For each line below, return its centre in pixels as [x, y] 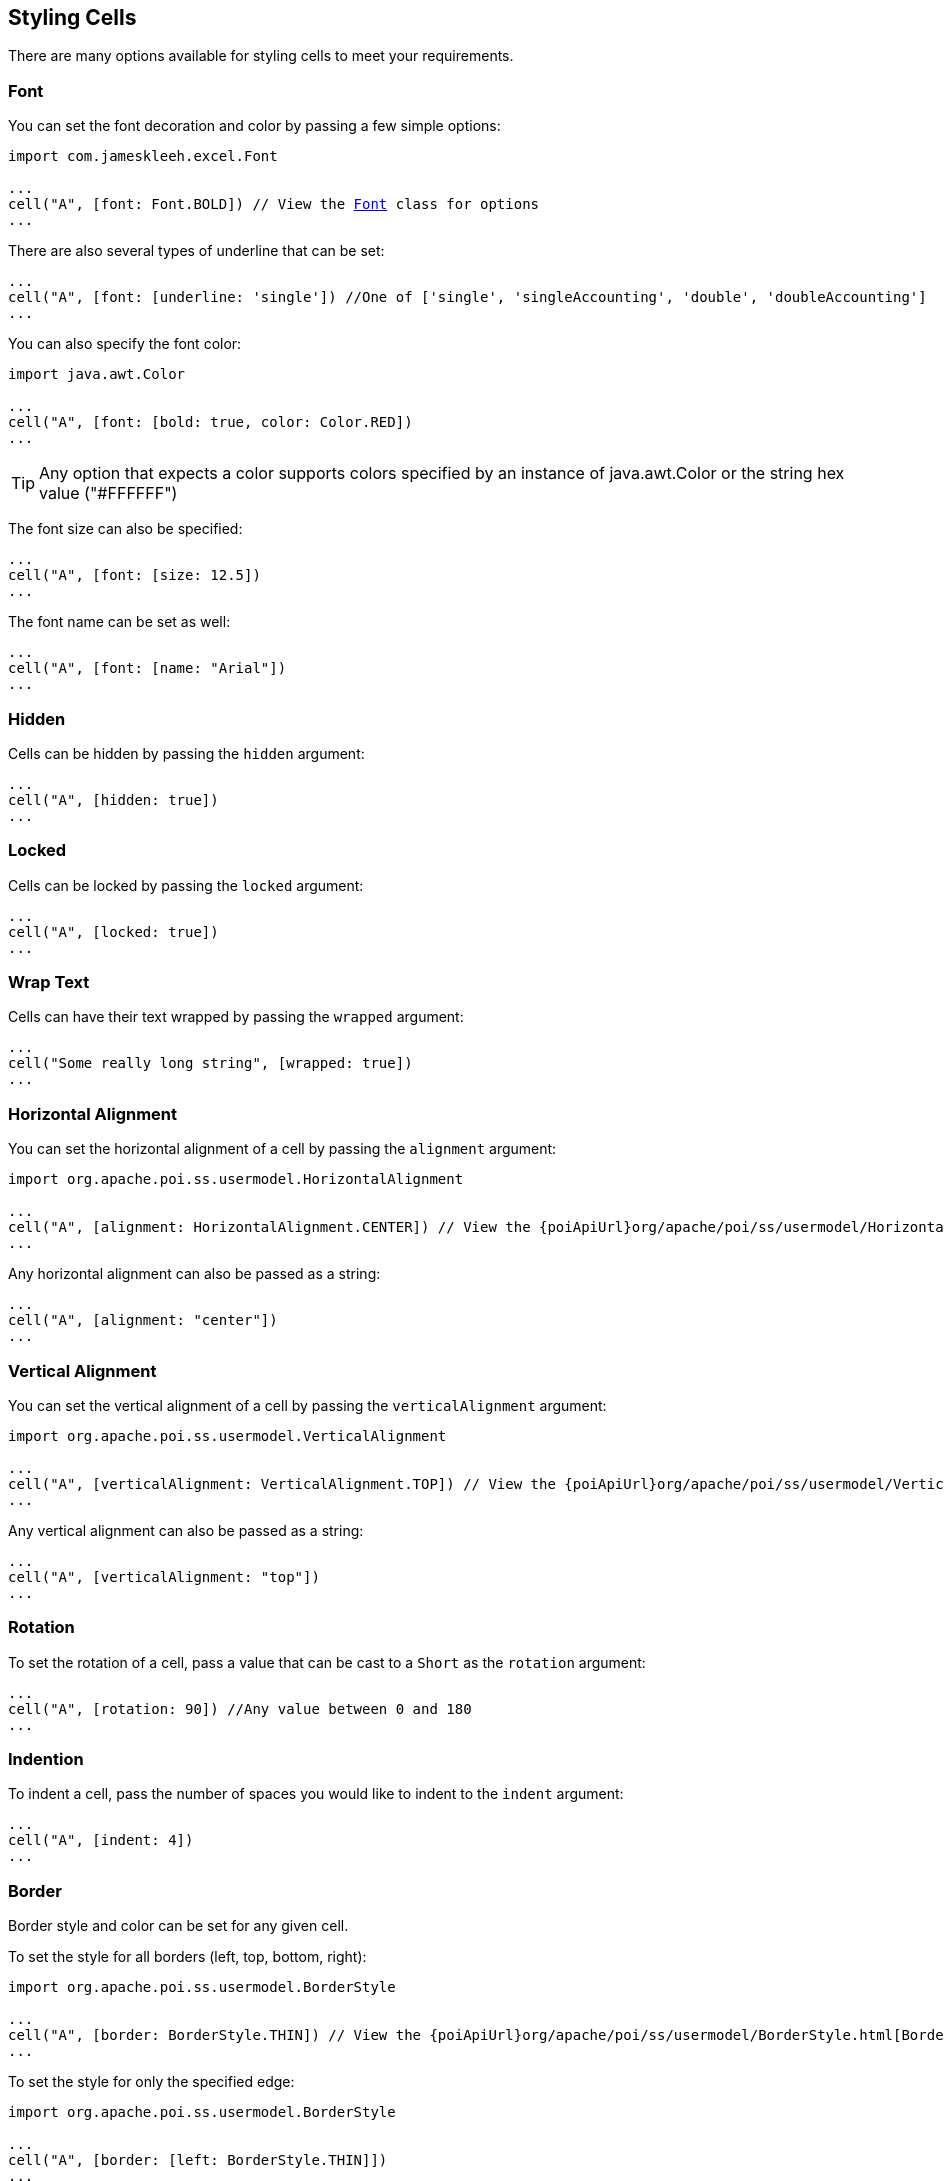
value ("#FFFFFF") [108, 493]
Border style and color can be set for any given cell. [178, 1926]
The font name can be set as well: [119, 622]
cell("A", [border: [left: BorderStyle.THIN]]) [198, 2160]
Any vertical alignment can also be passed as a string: [186, 1530]
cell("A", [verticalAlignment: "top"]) [164, 1576]
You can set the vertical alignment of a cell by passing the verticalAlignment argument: [307, 1405]
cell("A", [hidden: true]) [113, 799]
